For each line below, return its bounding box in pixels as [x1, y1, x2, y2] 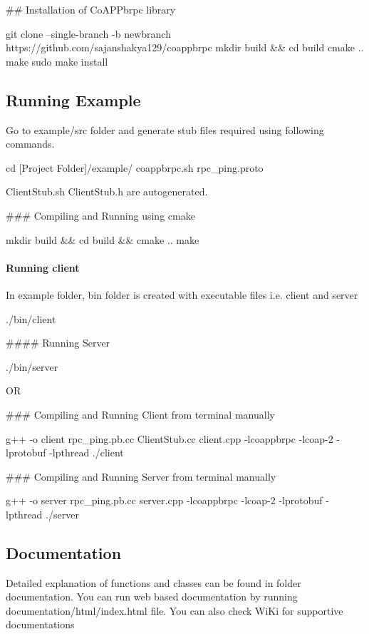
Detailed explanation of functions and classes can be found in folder [6, 575, 301, 590]
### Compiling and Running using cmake [6, 208, 195, 223]
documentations [6, 617, 75, 632]
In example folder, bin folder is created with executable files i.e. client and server [6, 287, 358, 302]
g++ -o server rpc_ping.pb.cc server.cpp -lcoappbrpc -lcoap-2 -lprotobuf [6, 493, 323, 508]
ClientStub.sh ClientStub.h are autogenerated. [6, 184, 208, 199]
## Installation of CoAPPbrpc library [6, 2, 176, 16]
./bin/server [6, 359, 58, 374]
